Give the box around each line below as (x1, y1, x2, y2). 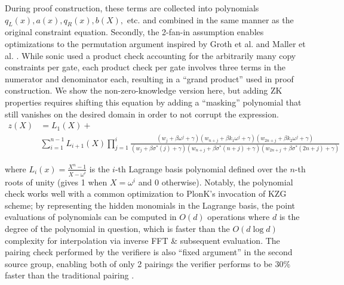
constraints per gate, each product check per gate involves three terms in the (5, 61, 285, 73)
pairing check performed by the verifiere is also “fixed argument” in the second (5, 246, 293, 258)
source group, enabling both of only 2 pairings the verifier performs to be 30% (5, 257, 291, 269)
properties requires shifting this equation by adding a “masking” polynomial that (5, 95, 302, 108)
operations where (207, 210, 270, 223)
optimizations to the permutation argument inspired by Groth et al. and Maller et (5, 37, 306, 49)
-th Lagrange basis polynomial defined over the (115, 162, 287, 175)
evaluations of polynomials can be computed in (5, 210, 177, 223)
